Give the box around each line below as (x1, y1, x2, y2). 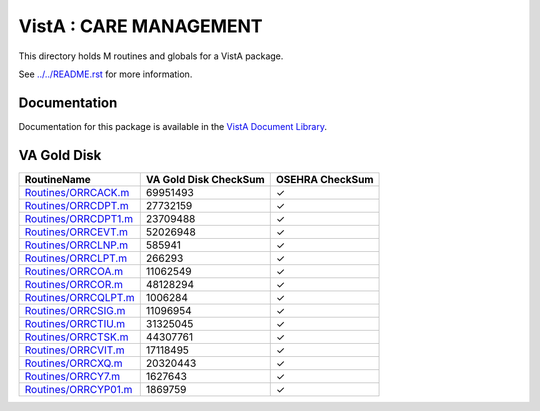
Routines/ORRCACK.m (24, 185, 130, 199)
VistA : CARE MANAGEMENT (18, 15, 264, 37)
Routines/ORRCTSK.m (24, 330, 129, 344)
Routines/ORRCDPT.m (24, 198, 129, 212)
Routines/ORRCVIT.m (24, 343, 125, 357)
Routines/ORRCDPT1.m (24, 211, 134, 225)
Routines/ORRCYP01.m (24, 382, 133, 396)
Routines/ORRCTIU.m (24, 316, 126, 330)
